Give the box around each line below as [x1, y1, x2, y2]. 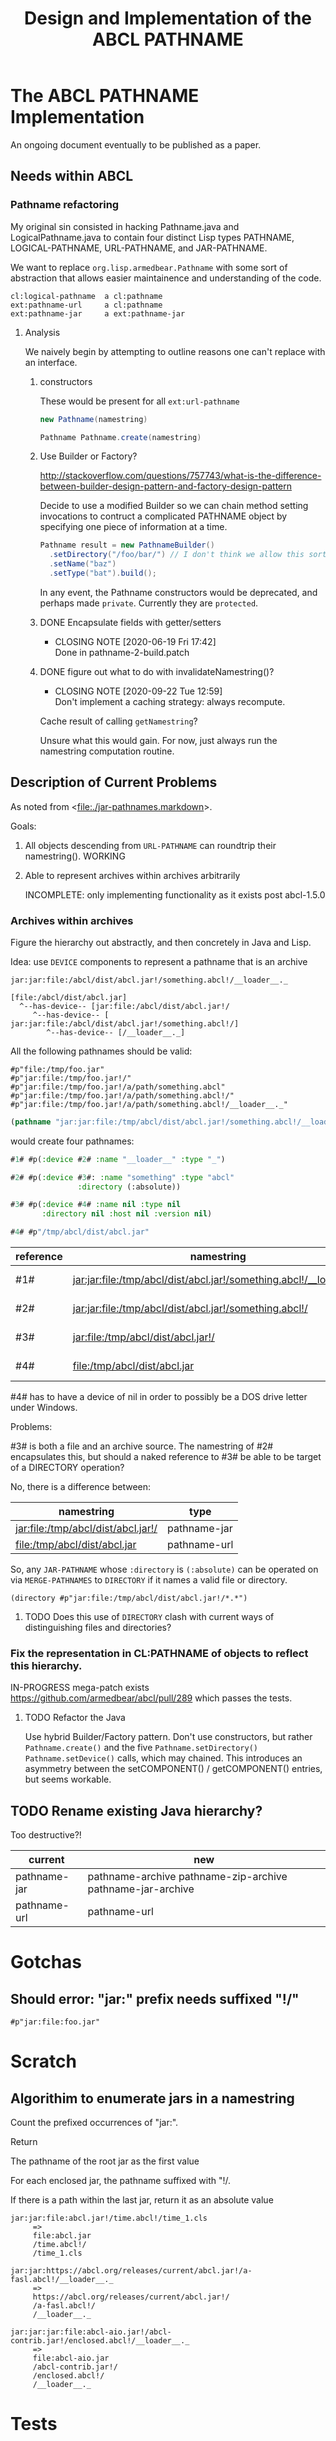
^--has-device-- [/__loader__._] [46, 1027, 186, 1037]
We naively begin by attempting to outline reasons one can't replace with [24, 345, 326, 357]
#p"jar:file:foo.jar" [10, 2017, 101, 2027]
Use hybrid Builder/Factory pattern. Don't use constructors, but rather [24, 1731, 313, 1743]
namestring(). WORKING [24, 850, 126, 862]
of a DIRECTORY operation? [10, 1462, 125, 1474]
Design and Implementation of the [24, 7, 312, 30]
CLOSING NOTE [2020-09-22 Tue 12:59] [54, 685, 223, 697]
